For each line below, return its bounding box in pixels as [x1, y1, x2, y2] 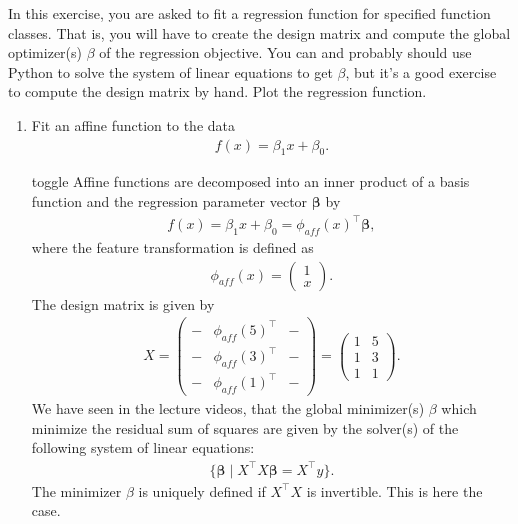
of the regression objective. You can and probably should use [99, 42, 472, 63]
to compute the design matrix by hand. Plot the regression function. [8, 81, 427, 102]
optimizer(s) [8, 42, 83, 63]
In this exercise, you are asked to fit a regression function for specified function [8, 3, 491, 23]
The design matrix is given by [31, 293, 215, 314]
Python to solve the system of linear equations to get [8, 61, 333, 82]
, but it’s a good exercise [345, 61, 497, 82]
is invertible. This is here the [306, 480, 483, 501]
